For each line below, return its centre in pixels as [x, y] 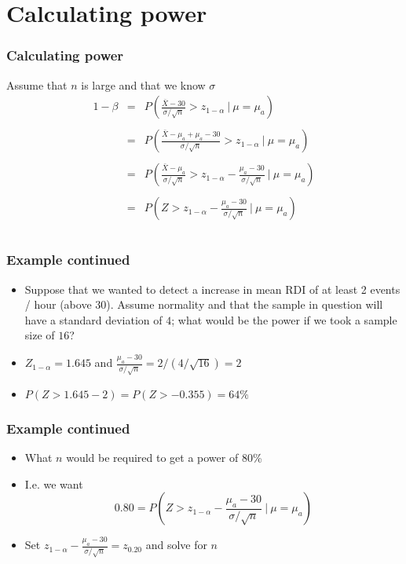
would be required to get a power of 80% [164, 457]
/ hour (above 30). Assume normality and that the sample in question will [204, 304]
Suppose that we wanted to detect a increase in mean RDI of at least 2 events [212, 289]
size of [40, 335]
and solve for [176, 545]
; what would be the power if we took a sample [284, 319]
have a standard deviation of [93, 319]
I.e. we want [54, 483]
